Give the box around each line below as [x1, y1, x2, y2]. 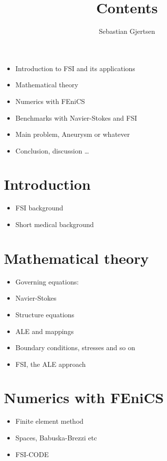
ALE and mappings [15, 326, 74, 336]
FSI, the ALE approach [15, 359, 86, 369]
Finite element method [15, 416, 83, 426]
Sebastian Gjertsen [99, 26, 155, 36]
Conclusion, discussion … [15, 145, 89, 155]
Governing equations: [15, 276, 79, 286]
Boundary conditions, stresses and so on [15, 342, 135, 353]
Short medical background [15, 219, 94, 229]
